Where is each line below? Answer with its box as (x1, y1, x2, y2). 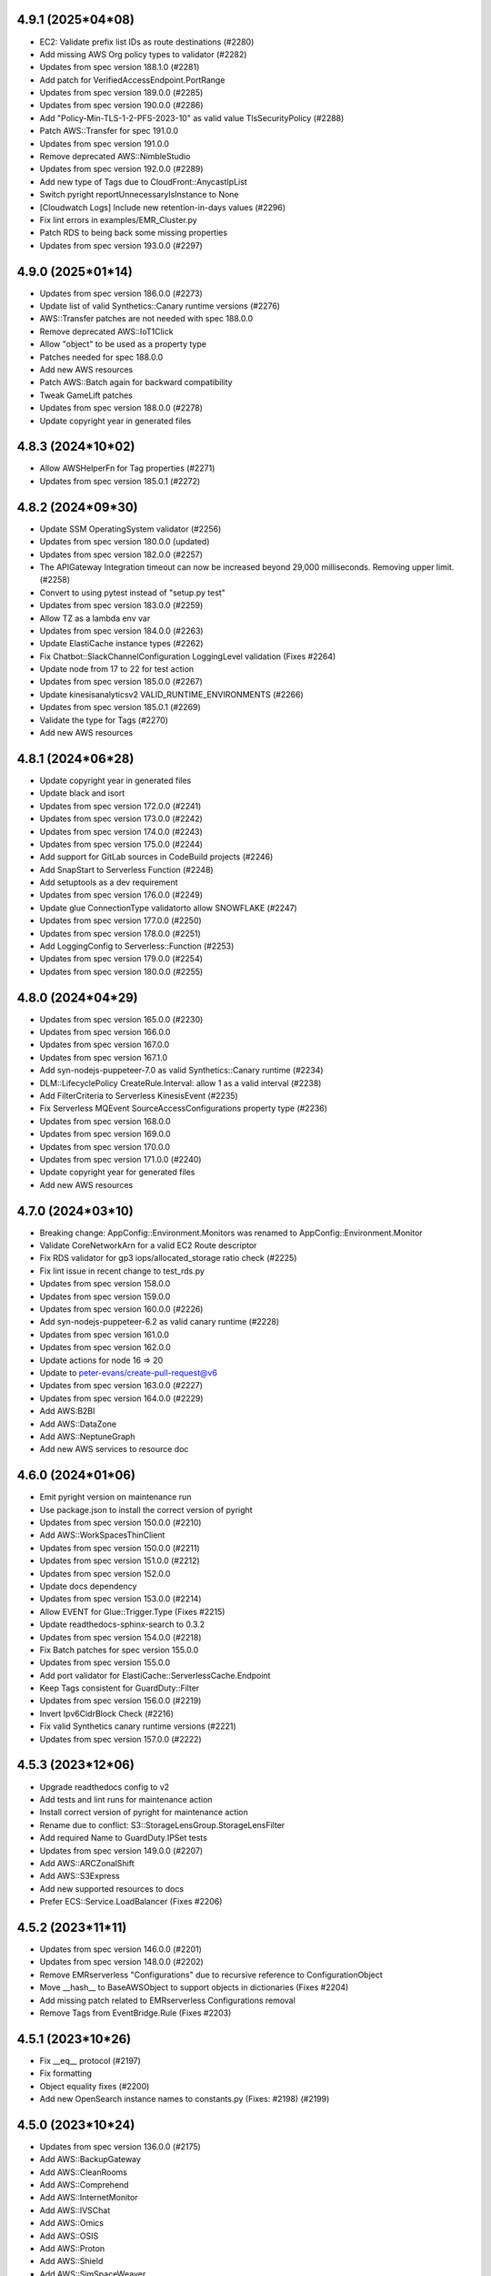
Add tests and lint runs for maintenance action (39, 1793, 213, 1804)
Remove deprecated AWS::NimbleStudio (39, 151, 191, 162)
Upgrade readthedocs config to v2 (39, 1781, 170, 1793)
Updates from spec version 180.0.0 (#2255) (39, 966, 204, 977)
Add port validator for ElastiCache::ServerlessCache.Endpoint (39, 1670, 271, 1681)
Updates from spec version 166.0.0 (39, 1027, 171, 1038)
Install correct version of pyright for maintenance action (39, 1807, 249, 1818)
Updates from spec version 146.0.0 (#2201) (39, 1944, 202, 1955)
